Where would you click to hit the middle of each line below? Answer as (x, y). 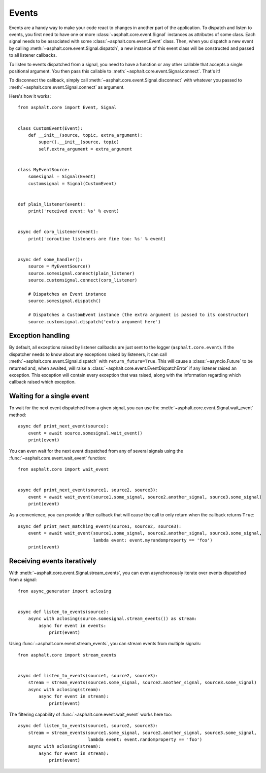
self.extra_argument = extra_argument (85, 149)
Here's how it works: (30, 96)
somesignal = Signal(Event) (62, 177)
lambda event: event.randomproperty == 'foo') (145, 740)
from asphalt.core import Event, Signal (67, 108)
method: (18, 415)
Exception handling (39, 336)
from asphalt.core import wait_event (64, 469)
